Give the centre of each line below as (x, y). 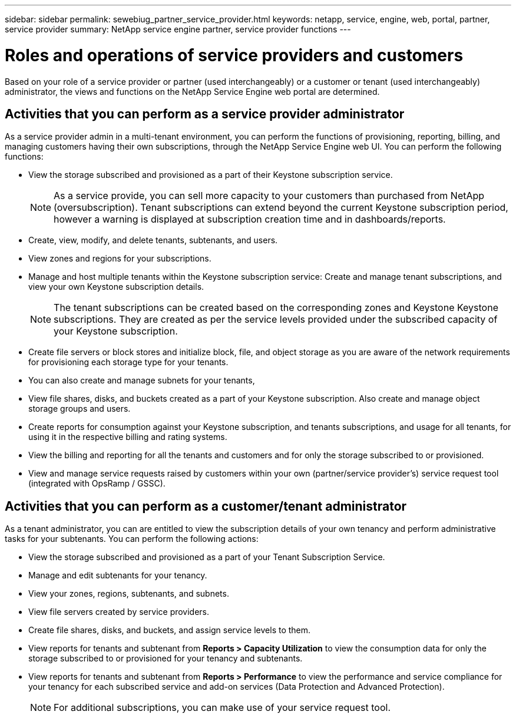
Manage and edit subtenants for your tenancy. (118, 575)
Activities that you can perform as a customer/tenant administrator (206, 506)
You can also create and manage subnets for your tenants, (142, 380)
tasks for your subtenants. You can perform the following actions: (132, 539)
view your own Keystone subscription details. (116, 287)
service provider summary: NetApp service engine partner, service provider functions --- (178, 29)
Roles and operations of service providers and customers (234, 55)
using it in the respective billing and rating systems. (128, 437)
